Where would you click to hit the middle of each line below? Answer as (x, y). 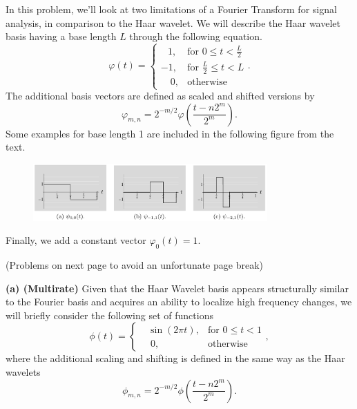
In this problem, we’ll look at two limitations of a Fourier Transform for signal (171, 9)
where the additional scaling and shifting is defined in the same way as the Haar (175, 358)
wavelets (23, 372)
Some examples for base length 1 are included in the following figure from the (170, 133)
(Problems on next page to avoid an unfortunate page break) (134, 265)
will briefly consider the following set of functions (109, 315)
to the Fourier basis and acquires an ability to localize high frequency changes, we (179, 302)
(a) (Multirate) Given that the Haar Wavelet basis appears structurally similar (177, 288)
